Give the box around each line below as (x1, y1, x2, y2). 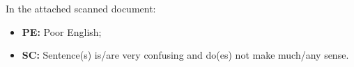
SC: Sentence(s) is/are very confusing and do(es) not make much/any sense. (22, 48, 349, 62)
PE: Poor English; (22, 24, 102, 39)
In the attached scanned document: (6, 1, 156, 15)
